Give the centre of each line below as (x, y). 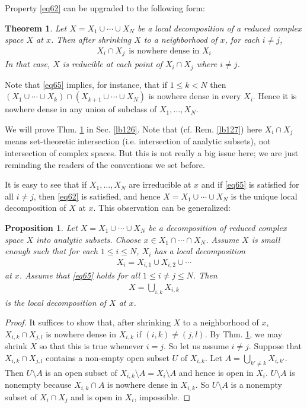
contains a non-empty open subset (108, 357)
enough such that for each (51, 251)
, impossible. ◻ (162, 396)
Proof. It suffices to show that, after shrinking (88, 322)
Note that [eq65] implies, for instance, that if (86, 84)
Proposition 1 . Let (41, 227)
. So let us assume (196, 346)
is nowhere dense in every (195, 96)
